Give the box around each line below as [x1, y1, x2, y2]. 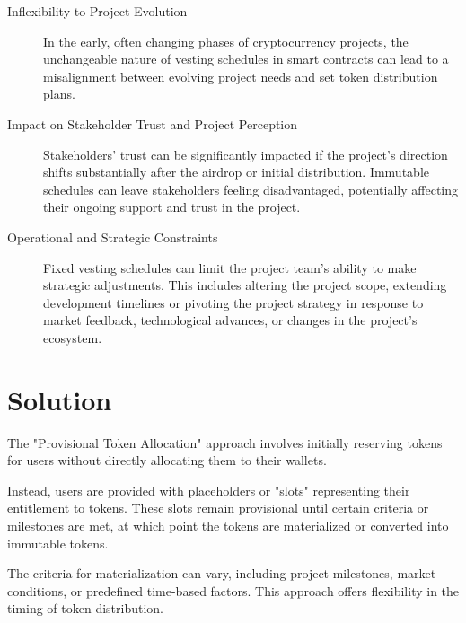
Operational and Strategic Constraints [7, 227, 218, 246]
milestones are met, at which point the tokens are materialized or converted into [7, 516, 449, 534]
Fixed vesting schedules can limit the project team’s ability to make [43, 258, 417, 276]
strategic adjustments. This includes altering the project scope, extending [43, 276, 447, 294]
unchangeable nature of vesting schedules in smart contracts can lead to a [43, 49, 449, 68]
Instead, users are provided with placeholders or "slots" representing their [7, 480, 410, 499]
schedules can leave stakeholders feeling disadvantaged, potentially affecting [43, 180, 459, 198]
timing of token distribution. [7, 599, 163, 618]
